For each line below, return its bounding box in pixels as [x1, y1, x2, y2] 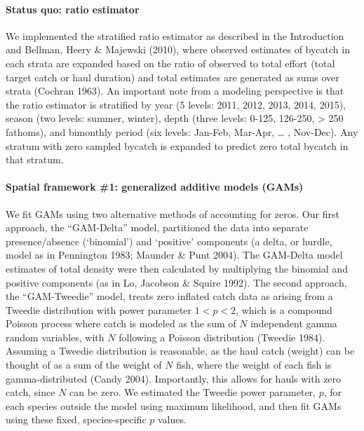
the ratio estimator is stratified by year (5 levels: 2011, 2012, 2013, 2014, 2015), [6, 97, 346, 111]
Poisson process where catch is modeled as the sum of [6, 316, 236, 331]
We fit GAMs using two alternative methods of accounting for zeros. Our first [6, 206, 339, 221]
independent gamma [250, 316, 337, 331]
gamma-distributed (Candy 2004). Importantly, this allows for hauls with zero [6, 371, 342, 385]
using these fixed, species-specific [6, 412, 147, 427]
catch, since [6, 385, 55, 399]
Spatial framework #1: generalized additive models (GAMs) [6, 179, 304, 194]
